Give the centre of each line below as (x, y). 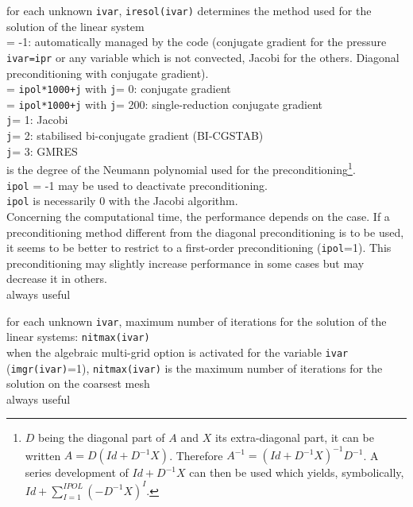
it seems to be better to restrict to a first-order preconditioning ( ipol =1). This (199, 248)
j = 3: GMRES (42, 151)
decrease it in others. (57, 279)
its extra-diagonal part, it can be (294, 437)
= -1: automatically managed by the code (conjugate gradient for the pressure (197, 42)
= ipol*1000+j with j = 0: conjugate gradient (119, 89)
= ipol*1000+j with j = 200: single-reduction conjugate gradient (164, 104)
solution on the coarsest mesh (78, 383)
